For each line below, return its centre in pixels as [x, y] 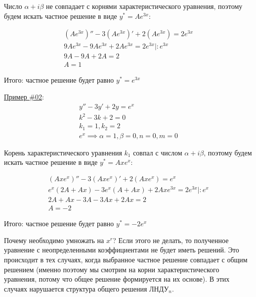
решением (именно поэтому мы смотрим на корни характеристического [112, 269]
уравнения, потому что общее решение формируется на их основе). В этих [117, 279]
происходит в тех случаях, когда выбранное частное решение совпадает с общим [126, 259]
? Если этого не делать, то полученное [171, 240]
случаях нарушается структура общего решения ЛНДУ [86, 288]
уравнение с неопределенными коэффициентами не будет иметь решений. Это [122, 250]
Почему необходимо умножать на [54, 240]
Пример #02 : [24, 96]
